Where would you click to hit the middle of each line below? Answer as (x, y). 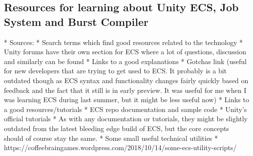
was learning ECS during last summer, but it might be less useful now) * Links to (126, 100)
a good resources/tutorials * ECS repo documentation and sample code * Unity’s (126, 109)
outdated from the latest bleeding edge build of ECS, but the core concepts (116, 128)
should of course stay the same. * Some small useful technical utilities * (111, 138)
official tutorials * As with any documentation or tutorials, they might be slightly (126, 119)
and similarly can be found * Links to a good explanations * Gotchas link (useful (125, 61)
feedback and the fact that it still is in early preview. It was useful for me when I (125, 90)
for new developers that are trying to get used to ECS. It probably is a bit (116, 71)
